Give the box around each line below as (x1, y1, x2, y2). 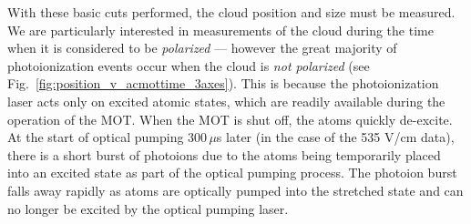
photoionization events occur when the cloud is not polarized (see (7, 56, 370, 75)
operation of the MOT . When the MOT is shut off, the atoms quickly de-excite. (7, 109, 453, 128)
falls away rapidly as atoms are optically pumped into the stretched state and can (7, 180, 464, 199)
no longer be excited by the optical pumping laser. (7, 199, 289, 218)
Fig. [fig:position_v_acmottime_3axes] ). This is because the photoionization (7, 74, 439, 93)
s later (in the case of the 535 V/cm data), (216, 127, 455, 147)
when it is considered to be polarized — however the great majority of (7, 38, 397, 57)
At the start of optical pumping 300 (7, 127, 208, 147)
